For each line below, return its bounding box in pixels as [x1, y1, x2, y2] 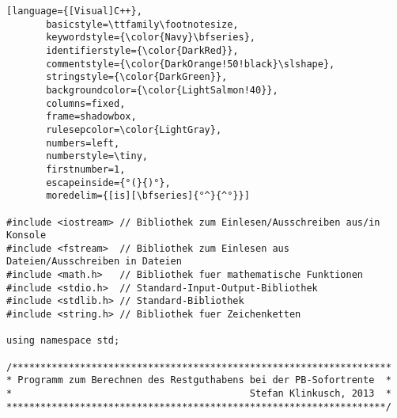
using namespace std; [6, 335, 120, 347]
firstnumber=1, [46, 163, 126, 175]
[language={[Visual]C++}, [6, 6, 142, 17]
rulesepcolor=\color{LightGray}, [46, 123, 222, 135]
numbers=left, [46, 137, 120, 149]
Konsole [6, 230, 47, 241]
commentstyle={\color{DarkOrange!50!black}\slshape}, [46, 58, 335, 70]
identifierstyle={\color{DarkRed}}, [46, 44, 239, 56]
